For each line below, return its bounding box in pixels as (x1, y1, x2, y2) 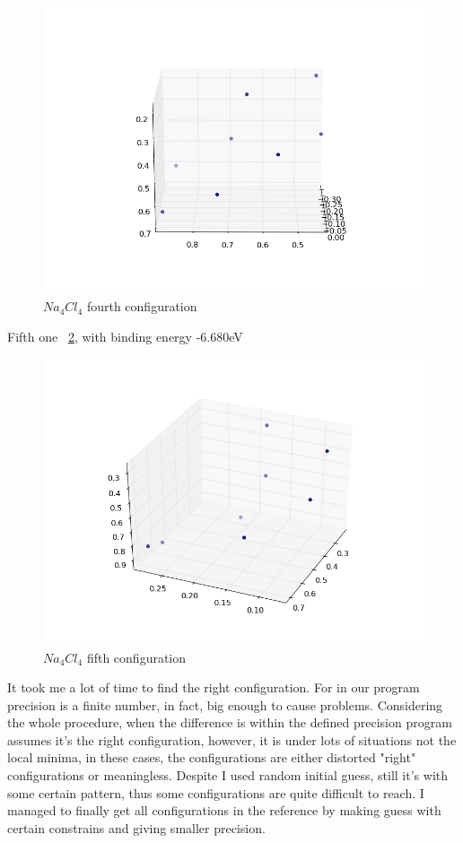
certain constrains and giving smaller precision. (7, 818, 266, 837)
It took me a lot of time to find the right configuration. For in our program (7, 678, 420, 697)
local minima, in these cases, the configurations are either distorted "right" (7, 748, 416, 767)
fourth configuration (86, 297, 197, 316)
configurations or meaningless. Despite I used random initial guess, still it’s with (7, 766, 449, 785)
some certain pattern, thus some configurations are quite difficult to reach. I (7, 783, 424, 802)
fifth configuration (86, 647, 187, 666)
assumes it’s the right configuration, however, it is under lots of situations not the (7, 730, 457, 749)
